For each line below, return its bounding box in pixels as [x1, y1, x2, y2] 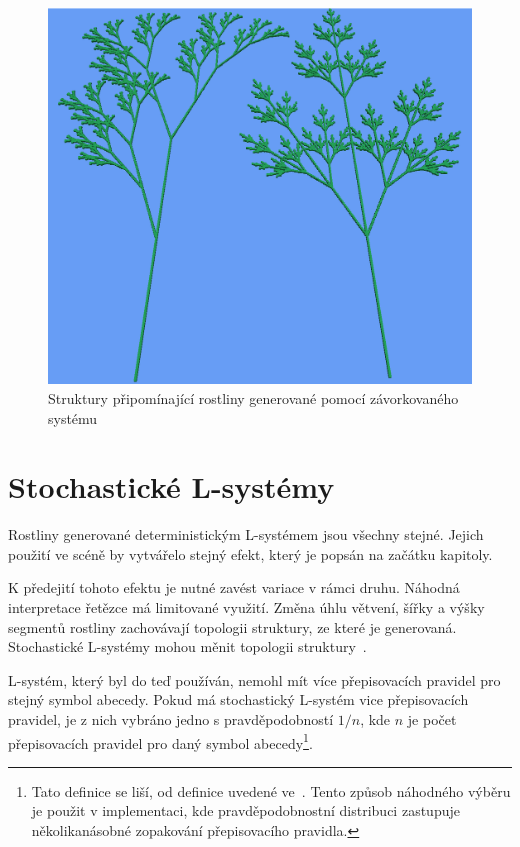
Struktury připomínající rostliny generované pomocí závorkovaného [48, 387, 459, 408]
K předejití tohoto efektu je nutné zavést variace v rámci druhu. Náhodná [8, 577, 460, 598]
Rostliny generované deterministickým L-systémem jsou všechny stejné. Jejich [8, 524, 484, 545]
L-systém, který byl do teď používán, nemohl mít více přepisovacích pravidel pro [8, 669, 501, 690]
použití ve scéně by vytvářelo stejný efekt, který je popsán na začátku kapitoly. [8, 543, 493, 564]
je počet [407, 709, 457, 730]
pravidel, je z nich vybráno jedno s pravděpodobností [8, 709, 334, 730]
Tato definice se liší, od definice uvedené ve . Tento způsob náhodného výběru [31, 780, 511, 801]
